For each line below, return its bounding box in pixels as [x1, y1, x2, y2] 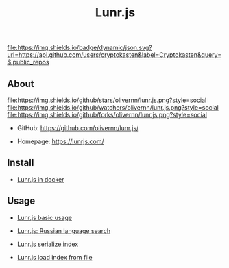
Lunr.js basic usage [16, 213, 72, 221]
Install [7, 157, 34, 169]
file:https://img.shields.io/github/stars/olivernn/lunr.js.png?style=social [7, 96, 207, 104]
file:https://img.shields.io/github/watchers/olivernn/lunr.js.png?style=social [7, 103, 219, 111]
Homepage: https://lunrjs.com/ [16, 137, 104, 145]
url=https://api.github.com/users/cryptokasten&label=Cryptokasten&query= [7, 51, 221, 59]
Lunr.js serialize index [16, 240, 79, 248]
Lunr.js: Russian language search [16, 226, 111, 234]
